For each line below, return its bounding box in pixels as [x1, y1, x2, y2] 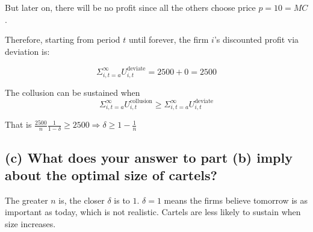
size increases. [5, 218, 56, 230]
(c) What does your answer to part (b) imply [5, 148, 293, 166]
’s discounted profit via [214, 33, 299, 46]
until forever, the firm [129, 33, 209, 46]
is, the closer [58, 193, 105, 206]
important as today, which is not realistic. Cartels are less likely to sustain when [5, 205, 301, 218]
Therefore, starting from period [5, 33, 120, 46]
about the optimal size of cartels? [5, 166, 217, 184]
